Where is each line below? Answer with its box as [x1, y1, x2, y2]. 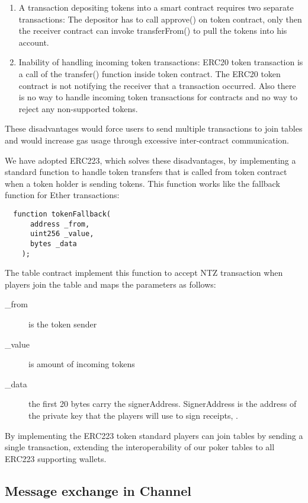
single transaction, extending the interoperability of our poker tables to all [5, 441, 275, 453]
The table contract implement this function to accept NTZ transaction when [5, 266, 283, 279]
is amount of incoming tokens [28, 358, 135, 370]
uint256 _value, [30, 230, 94, 238]
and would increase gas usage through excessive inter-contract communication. [5, 133, 290, 146]
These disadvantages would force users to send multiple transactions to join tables [5, 122, 303, 135]
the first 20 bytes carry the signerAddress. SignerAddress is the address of [28, 397, 297, 410]
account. [18, 36, 49, 48]
